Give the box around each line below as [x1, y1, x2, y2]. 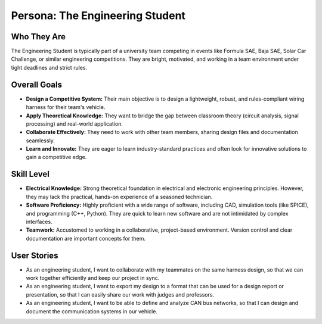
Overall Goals [11, 79, 63, 89]
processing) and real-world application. [26, 120, 123, 127]
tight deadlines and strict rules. [11, 64, 88, 71]
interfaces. [26, 218, 53, 225]
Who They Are [11, 32, 66, 42]
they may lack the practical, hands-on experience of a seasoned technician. [26, 193, 213, 200]
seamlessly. [26, 137, 55, 144]
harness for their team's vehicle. [26, 104, 106, 111]
